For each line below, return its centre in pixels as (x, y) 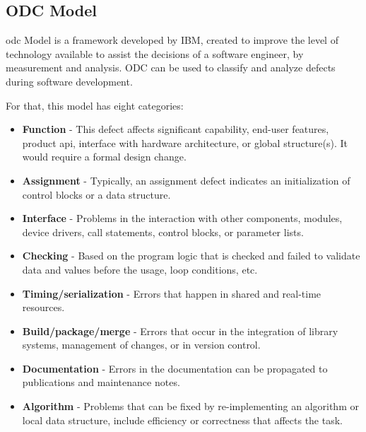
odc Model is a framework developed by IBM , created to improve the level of (172, 40)
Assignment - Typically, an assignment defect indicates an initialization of (186, 180)
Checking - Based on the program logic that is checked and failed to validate (191, 256)
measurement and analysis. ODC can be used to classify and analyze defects (171, 68)
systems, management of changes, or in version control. (141, 345)
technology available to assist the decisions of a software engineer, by (155, 53)
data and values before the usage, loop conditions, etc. (140, 269)
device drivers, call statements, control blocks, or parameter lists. (163, 232)
